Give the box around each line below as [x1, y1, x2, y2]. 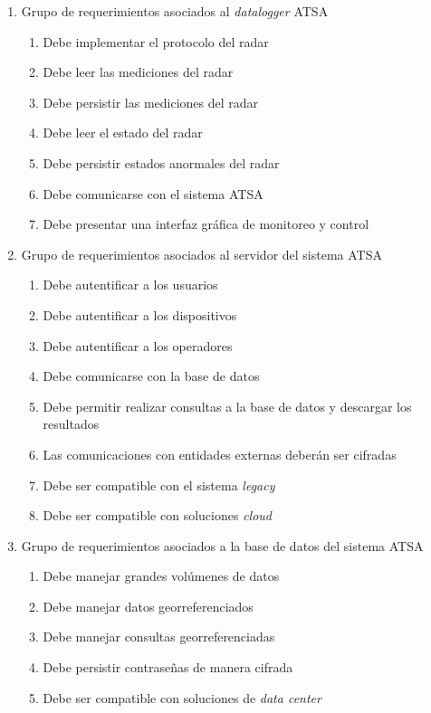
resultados [43, 414, 100, 433]
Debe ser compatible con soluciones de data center [43, 688, 321, 707]
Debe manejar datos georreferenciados [43, 596, 254, 615]
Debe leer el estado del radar [43, 123, 203, 142]
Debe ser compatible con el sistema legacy [43, 475, 275, 494]
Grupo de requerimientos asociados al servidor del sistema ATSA [21, 244, 382, 263]
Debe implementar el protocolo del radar [43, 32, 269, 51]
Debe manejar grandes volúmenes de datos [43, 566, 280, 585]
